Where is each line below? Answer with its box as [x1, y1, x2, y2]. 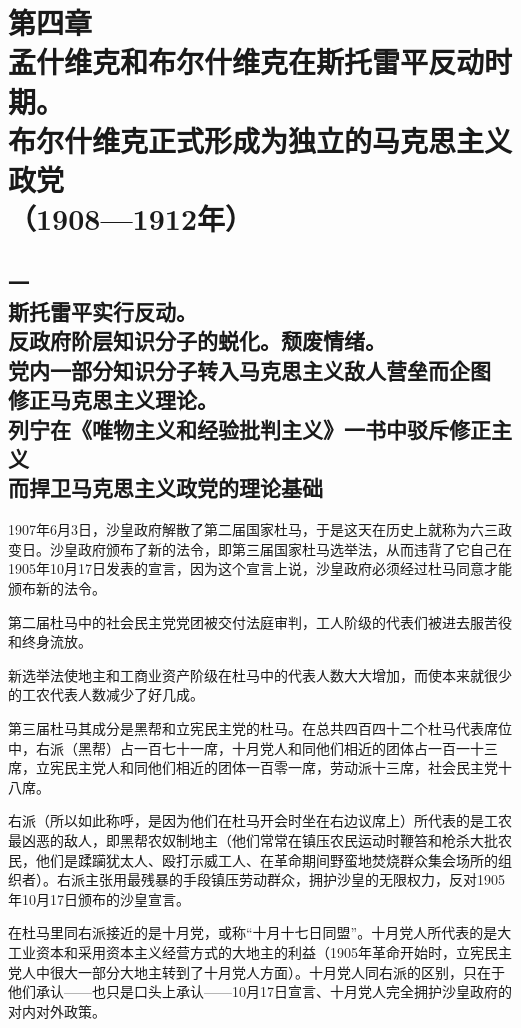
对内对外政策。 [8, 1000, 106, 1021]
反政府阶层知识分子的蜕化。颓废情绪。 [8, 325, 386, 356]
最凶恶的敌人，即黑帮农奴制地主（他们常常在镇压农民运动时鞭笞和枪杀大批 [8, 829, 498, 850]
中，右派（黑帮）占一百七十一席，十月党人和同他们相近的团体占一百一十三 [8, 737, 498, 758]
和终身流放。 [8, 631, 92, 652]
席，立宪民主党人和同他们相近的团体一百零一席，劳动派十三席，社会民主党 [8, 757, 498, 778]
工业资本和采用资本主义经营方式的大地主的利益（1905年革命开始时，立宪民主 [8, 941, 512, 962]
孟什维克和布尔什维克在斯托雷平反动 [8, 41, 485, 82]
